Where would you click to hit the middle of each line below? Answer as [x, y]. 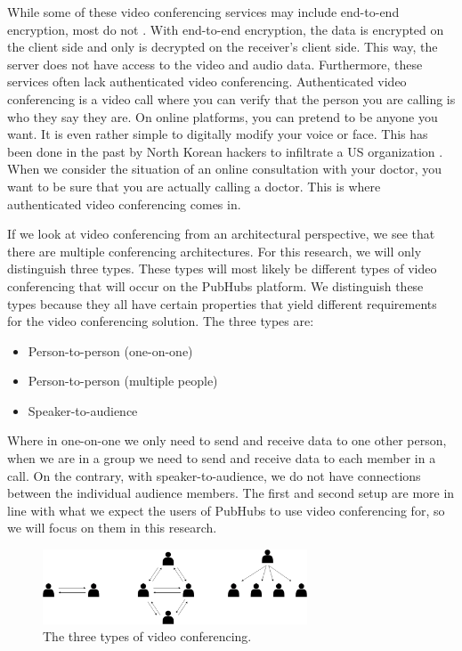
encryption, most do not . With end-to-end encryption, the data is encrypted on [226, 29]
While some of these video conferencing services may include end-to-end [203, 12]
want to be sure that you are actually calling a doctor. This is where [194, 186]
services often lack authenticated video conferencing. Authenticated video [207, 81]
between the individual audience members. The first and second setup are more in [231, 493]
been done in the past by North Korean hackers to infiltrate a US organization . [225, 151]
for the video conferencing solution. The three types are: [161, 321]
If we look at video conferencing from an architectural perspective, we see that [221, 234]
